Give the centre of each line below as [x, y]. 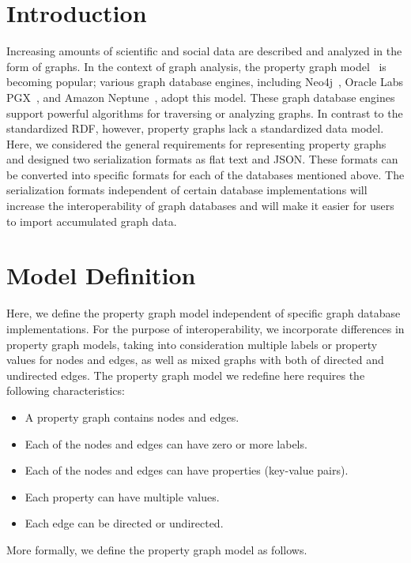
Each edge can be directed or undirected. [124, 523]
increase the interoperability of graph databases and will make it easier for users [200, 206]
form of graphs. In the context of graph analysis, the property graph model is [196, 66]
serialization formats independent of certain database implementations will [187, 190]
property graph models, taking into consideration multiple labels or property [192, 344]
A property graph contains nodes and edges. [132, 417]
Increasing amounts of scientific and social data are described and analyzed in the [204, 51]
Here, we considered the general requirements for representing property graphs [196, 143]
